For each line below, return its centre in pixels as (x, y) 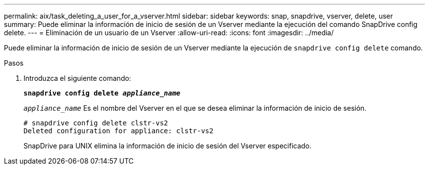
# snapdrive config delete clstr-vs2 (96, 123)
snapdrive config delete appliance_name (102, 93)
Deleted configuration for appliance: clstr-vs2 (119, 131)
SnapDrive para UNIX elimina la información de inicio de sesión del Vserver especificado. (167, 146)
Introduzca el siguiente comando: (77, 78)
